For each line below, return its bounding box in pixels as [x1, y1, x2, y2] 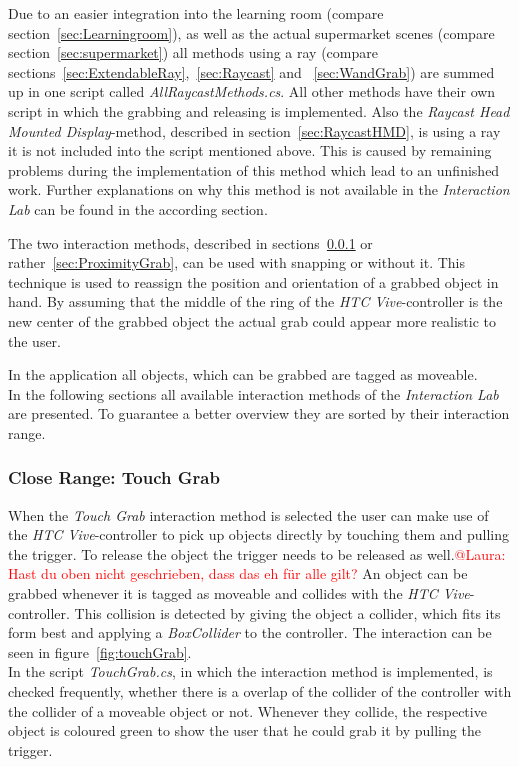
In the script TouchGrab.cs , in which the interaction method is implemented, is [8, 661, 493, 682]
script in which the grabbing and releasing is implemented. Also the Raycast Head [8, 100, 510, 121]
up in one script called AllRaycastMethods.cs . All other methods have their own [8, 81, 496, 102]
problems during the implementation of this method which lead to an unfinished [8, 159, 500, 180]
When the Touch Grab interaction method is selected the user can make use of [8, 504, 489, 525]
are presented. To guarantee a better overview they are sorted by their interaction [8, 403, 510, 424]
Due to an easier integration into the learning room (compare [8, 3, 384, 23]
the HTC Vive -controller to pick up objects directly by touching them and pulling [8, 524, 510, 545]
